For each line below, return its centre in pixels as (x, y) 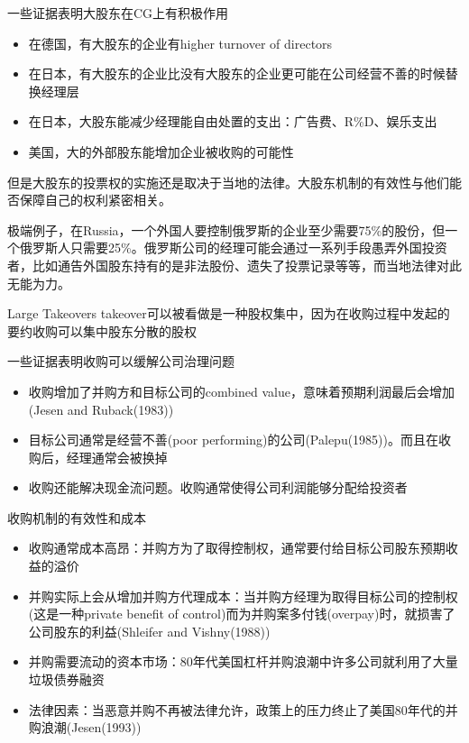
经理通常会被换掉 (117, 457)
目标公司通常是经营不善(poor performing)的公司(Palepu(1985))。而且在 (233, 440)
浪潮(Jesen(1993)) (91, 727)
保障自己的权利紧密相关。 (95, 200)
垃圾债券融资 (66, 679)
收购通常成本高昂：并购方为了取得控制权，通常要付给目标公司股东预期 (237, 548)
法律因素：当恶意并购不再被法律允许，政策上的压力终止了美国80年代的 (237, 709)
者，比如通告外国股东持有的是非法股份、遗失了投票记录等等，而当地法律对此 (234, 265)
